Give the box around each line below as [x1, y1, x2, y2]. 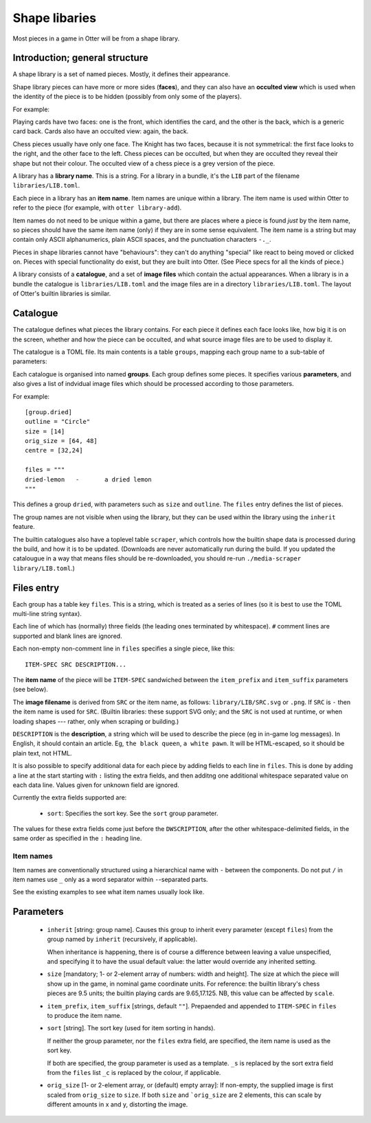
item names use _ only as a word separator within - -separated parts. [12, 876, 209, 884]
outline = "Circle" [25, 418, 91, 426]
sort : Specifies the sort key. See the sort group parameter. [47, 809, 218, 817]
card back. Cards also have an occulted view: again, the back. [12, 127, 189, 135]
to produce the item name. [47, 1011, 122, 1019]
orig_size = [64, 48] [25, 437, 98, 445]
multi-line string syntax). [12, 610, 82, 618]
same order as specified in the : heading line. [12, 835, 142, 843]
